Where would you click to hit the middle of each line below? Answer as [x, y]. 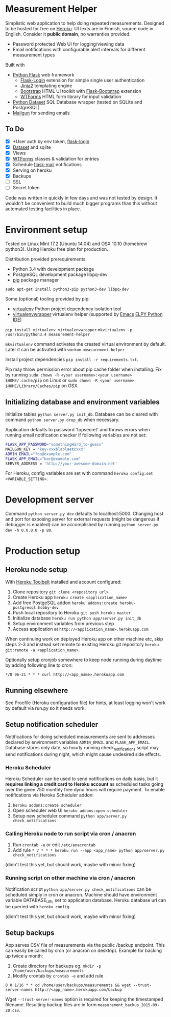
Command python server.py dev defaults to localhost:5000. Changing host [84, 514]
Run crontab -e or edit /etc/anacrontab [54, 845]
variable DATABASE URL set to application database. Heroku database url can [86, 901]
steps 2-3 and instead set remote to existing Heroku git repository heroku [82, 645]
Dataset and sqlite [32, 147]
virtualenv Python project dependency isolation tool [67, 309]
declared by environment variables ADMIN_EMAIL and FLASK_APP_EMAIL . [78, 742]
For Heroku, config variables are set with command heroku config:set [79, 473]
